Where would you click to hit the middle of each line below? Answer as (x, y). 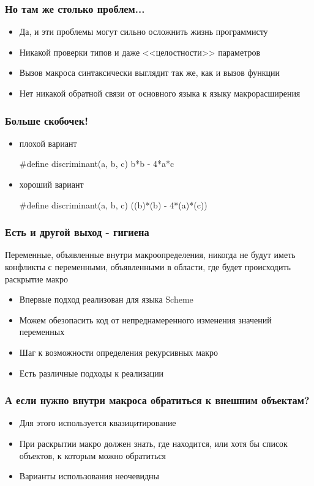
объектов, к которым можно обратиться (93, 455)
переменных (42, 332)
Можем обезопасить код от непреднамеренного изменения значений (145, 319)
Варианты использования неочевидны (89, 476)
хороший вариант (51, 184)
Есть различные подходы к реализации (92, 373)
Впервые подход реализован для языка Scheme (106, 299)
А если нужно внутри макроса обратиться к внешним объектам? (157, 400)
